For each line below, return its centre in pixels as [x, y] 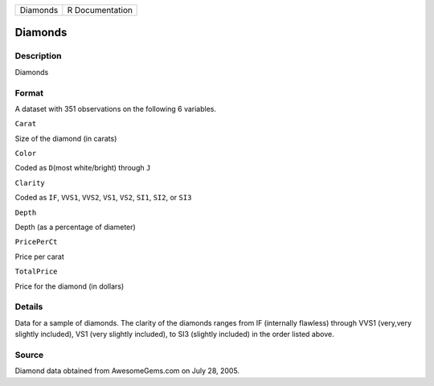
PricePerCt [36, 242]
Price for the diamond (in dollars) [70, 286]
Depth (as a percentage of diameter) [75, 227]
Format [29, 92]
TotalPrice [36, 272]
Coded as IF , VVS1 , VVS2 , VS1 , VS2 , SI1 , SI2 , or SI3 [103, 198]
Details [29, 307]
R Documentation [100, 10]
